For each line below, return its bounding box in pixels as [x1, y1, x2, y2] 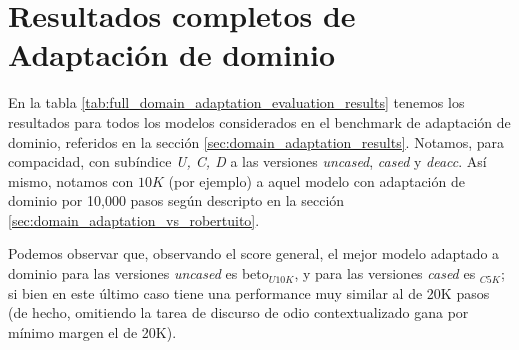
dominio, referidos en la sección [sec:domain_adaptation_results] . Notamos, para [8, 131, 505, 152]
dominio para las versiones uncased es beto [8, 263, 269, 284]
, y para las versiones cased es [294, 263, 476, 284]
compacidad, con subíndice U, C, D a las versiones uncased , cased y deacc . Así [8, 151, 487, 172]
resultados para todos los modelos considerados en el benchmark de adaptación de [8, 111, 511, 132]
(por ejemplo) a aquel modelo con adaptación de [168, 170, 465, 191]
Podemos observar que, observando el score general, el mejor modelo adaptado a [8, 243, 500, 264]
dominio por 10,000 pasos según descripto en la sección [8, 190, 345, 211]
